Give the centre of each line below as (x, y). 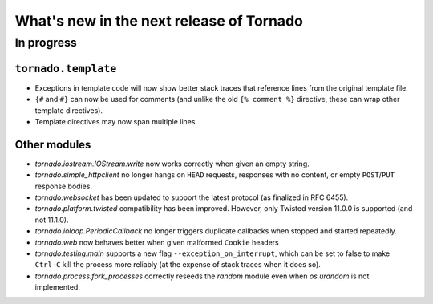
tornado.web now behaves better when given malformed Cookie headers (157, 242)
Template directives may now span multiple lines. (116, 121)
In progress (46, 43)
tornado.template (66, 69)
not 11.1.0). (52, 220)
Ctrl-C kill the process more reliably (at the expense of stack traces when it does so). (178, 265)
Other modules (53, 144)
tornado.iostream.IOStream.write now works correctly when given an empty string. (172, 164)
